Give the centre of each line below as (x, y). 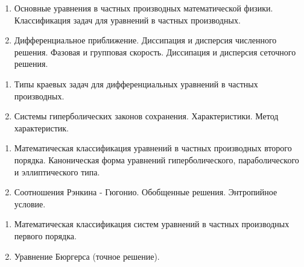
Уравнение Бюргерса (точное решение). (87, 256)
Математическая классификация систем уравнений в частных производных (152, 224)
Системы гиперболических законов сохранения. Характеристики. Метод (146, 116)
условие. (30, 203)
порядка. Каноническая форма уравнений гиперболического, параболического (157, 159)
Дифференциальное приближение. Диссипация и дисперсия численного (145, 40)
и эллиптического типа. (57, 171)
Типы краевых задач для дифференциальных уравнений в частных (136, 83)
